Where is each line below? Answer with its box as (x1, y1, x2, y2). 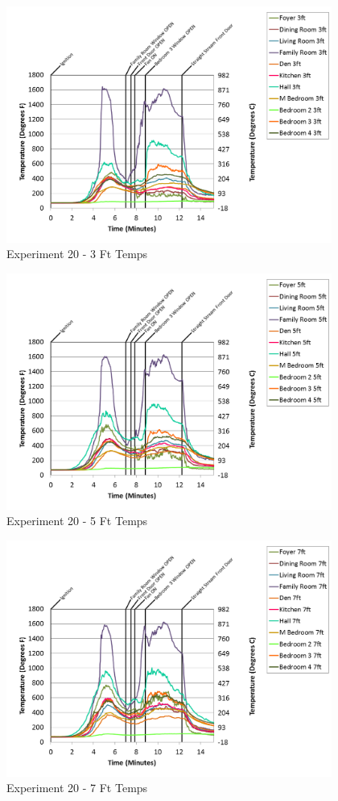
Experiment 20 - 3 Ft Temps (6, 245, 148, 262)
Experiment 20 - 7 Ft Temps (6, 779, 148, 796)
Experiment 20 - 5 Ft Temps (6, 512, 148, 529)
